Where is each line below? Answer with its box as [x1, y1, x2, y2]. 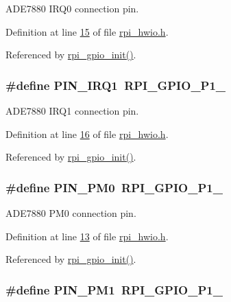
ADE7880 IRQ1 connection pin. [5, 104, 139, 117]
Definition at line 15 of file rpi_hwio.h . [5, 24, 169, 38]
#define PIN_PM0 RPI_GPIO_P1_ [5, 178, 223, 196]
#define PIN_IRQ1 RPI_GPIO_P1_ [5, 76, 226, 93]
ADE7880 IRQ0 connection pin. [5, 1, 139, 15]
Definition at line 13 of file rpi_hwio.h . [5, 229, 169, 243]
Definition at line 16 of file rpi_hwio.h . [5, 126, 169, 141]
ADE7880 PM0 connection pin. [5, 206, 136, 220]
